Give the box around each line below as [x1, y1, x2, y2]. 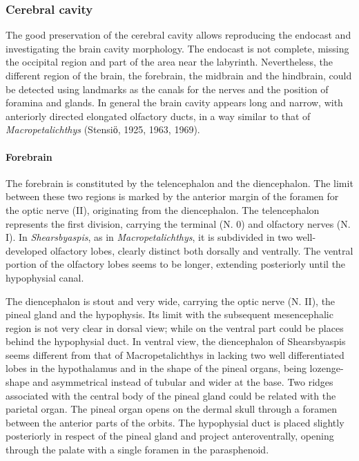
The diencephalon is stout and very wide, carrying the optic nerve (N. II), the [6, 293, 336, 308]
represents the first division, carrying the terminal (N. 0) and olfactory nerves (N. [6, 216, 351, 230]
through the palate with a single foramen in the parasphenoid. [6, 442, 269, 457]
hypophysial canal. [6, 270, 84, 284]
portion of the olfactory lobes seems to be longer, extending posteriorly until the [6, 257, 346, 271]
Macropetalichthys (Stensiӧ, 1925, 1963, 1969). [6, 122, 200, 137]
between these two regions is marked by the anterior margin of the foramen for [6, 189, 339, 204]
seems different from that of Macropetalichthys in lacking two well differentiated [6, 347, 345, 362]
